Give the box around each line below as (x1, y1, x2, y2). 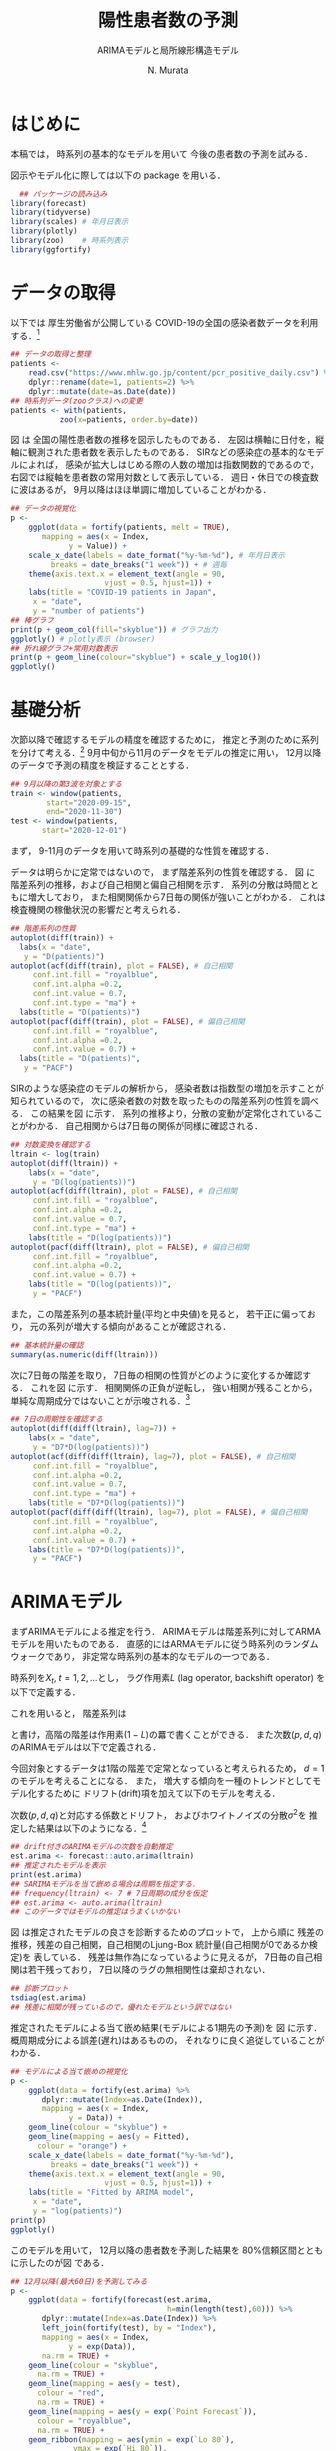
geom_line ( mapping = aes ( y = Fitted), (28, 2132, 190, 2142)
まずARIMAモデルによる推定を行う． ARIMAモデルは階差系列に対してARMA (10, 1626, 322, 1638)
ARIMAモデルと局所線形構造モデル (96, 44, 240, 56)
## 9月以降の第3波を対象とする (10, 779, 123, 789)
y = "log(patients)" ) (32, 2206, 123, 2216)
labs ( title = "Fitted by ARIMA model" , (28, 2187, 195, 2198)
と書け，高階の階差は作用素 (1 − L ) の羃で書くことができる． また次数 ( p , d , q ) (10, 1729, 322, 1741)
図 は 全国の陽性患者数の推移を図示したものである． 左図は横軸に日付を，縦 (10, 434, 325, 446)
